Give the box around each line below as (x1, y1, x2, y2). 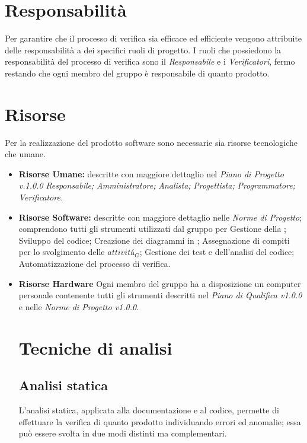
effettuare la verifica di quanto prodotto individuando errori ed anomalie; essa (18, 415, 301, 428)
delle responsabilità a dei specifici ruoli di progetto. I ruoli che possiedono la (5, 43, 282, 56)
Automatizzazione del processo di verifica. (18, 257, 171, 269)
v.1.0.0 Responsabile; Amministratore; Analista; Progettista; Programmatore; (18, 179, 296, 192)
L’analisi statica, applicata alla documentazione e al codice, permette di (18, 403, 279, 416)
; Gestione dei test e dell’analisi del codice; (139, 246, 295, 258)
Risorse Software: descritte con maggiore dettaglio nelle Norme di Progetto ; (18, 211, 302, 223)
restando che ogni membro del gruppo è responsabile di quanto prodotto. (5, 66, 270, 79)
